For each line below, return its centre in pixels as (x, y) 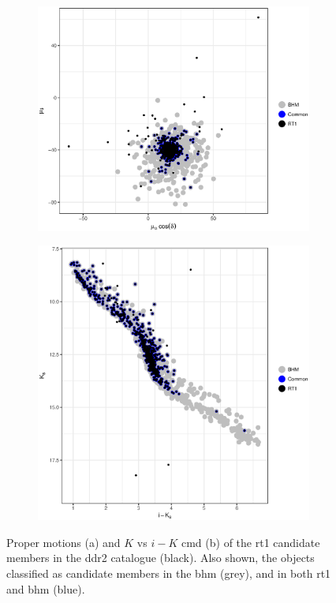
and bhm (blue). (46, 588)
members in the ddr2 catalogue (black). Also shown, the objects (161, 558)
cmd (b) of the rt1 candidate (250, 542)
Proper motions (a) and (63, 542)
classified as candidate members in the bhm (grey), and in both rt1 (169, 573)
